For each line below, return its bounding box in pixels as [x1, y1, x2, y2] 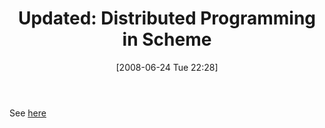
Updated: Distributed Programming [17, 7, 317, 30]
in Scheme [122, 28, 212, 51]
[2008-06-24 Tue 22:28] [115, 61, 219, 73]
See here [9, 107, 47, 119]
